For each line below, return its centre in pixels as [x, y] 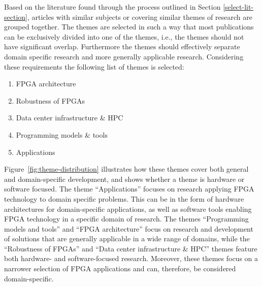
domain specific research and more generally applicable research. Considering [124, 56]
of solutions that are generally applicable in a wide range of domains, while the [127, 238]
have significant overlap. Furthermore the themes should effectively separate [122, 46]
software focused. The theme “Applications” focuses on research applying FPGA [129, 189]
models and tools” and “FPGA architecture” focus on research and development [129, 228]
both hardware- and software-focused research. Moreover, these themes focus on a [131, 258]
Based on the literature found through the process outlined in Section [112, 7]
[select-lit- [238, 7]
